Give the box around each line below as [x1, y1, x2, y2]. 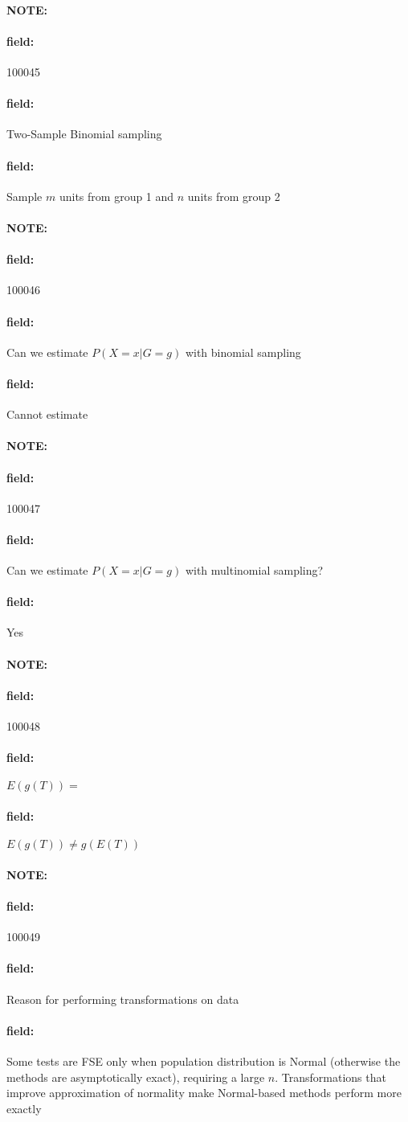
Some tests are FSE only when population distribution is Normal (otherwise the [6, 1053, 401, 1070]
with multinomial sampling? [185, 562, 324, 579]
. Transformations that [275, 1068, 386, 1085]
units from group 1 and [59, 187, 174, 204]
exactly [6, 1099, 42, 1116]
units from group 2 [187, 187, 280, 204]
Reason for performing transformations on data [6, 990, 239, 1007]
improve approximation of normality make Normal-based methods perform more [6, 1084, 402, 1101]
